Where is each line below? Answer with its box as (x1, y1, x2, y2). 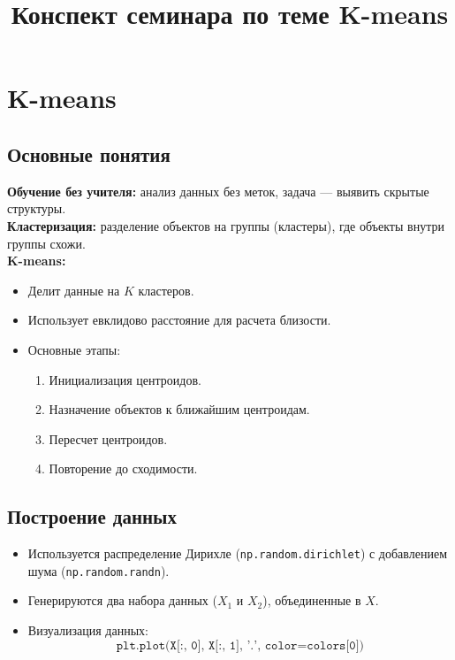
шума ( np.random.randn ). (27, 561, 170, 579)
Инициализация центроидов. (49, 370, 201, 388)
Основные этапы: (27, 340, 121, 358)
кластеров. (138, 280, 194, 299)
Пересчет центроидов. (49, 429, 168, 448)
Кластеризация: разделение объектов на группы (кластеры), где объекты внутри (7, 216, 444, 234)
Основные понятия (7, 140, 171, 167)
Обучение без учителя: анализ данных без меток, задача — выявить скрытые (7, 181, 429, 200)
